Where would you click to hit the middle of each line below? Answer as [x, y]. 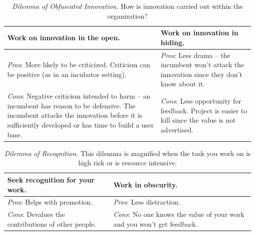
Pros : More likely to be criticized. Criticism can [79, 65]
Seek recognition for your [51, 179]
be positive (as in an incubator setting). [67, 74]
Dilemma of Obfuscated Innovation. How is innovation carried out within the [127, 6]
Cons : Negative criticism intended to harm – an [79, 96]
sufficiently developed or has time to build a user [81, 125]
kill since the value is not [198, 120]
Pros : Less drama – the [195, 55]
